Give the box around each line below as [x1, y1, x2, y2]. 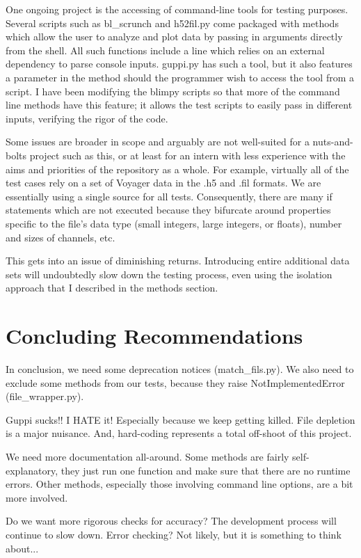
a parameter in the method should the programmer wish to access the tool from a [6, 70, 355, 84]
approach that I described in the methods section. [6, 280, 218, 295]
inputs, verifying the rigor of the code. [6, 111, 168, 125]
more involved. [6, 490, 68, 504]
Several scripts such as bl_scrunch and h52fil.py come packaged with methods [6, 15, 339, 30]
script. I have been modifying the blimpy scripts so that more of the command [6, 83, 340, 98]
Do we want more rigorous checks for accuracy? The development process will [6, 513, 337, 528]
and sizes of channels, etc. [6, 230, 115, 244]
